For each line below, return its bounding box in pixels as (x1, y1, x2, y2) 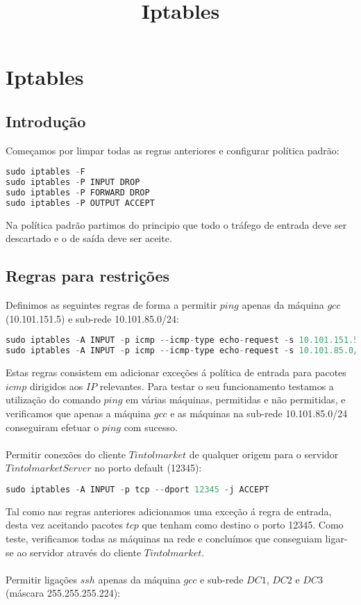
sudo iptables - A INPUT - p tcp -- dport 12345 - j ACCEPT (6, 484, 269, 494)
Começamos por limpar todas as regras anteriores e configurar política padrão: (6, 143, 339, 157)
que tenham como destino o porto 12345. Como (142, 517, 344, 532)
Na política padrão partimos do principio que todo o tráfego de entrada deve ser (6, 217, 347, 232)
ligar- (325, 531, 348, 545)
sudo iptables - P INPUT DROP (6, 177, 140, 188)
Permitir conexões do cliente (6, 446, 126, 461)
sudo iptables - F (6, 167, 85, 177)
